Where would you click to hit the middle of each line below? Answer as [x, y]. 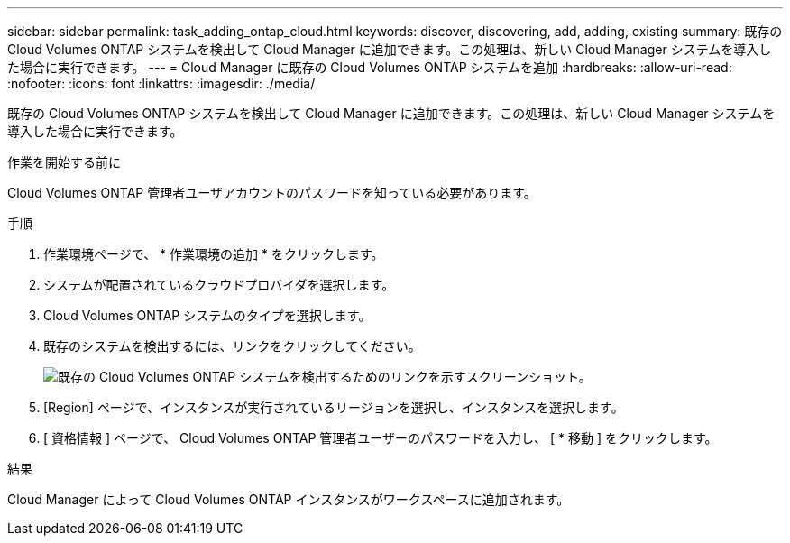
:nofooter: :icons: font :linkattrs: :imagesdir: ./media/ [161, 83]
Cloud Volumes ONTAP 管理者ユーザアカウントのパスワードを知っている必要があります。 [272, 193]
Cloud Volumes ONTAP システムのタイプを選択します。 [207, 315]
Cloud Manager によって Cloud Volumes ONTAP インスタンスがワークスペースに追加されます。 [289, 499]
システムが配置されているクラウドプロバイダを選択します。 [219, 285]
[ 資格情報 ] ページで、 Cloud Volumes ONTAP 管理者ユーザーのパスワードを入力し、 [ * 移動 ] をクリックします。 [381, 438]
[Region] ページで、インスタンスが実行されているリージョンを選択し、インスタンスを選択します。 [334, 407]
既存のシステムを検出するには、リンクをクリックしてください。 [232, 346]
